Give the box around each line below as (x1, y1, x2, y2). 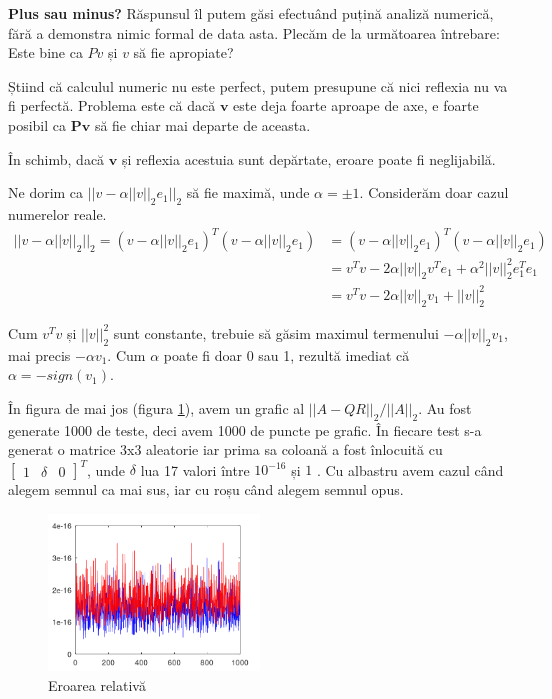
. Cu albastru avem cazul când (316, 459, 504, 480)
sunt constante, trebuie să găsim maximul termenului (113, 322, 439, 343)
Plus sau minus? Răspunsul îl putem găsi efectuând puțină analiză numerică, (8, 3, 494, 23)
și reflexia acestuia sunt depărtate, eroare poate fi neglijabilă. (121, 148, 496, 169)
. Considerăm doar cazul (359, 182, 509, 203)
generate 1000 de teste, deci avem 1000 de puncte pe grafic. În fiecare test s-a (8, 419, 482, 440)
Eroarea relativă (48, 674, 146, 695)
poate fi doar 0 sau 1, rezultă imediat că (163, 344, 410, 365)
